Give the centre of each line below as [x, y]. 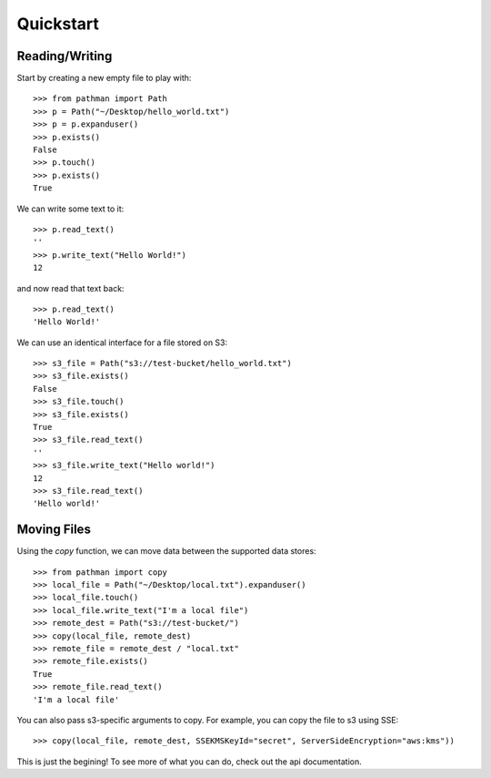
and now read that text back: [70, 288]
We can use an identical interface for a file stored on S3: [122, 343]
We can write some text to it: [70, 209]
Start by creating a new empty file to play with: [104, 78]
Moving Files [54, 530]
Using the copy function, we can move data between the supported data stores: [167, 551]
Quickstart [58, 24]
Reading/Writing [65, 56]
